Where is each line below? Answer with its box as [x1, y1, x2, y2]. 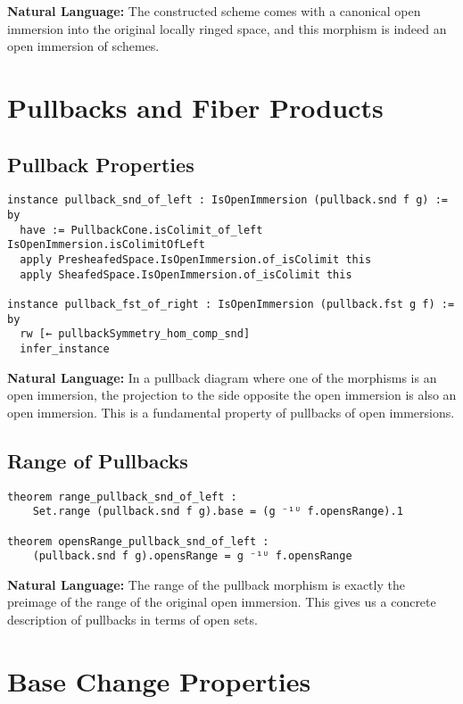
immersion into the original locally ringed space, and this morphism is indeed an [7, 19, 447, 37]
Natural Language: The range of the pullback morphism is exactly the [7, 575, 405, 593]
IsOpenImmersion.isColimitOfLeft [7, 238, 205, 252]
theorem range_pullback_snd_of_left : [7, 490, 237, 503]
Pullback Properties [7, 150, 194, 178]
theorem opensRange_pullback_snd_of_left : [7, 534, 269, 548]
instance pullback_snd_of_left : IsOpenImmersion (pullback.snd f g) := [7, 194, 448, 207]
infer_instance [20, 342, 110, 355]
